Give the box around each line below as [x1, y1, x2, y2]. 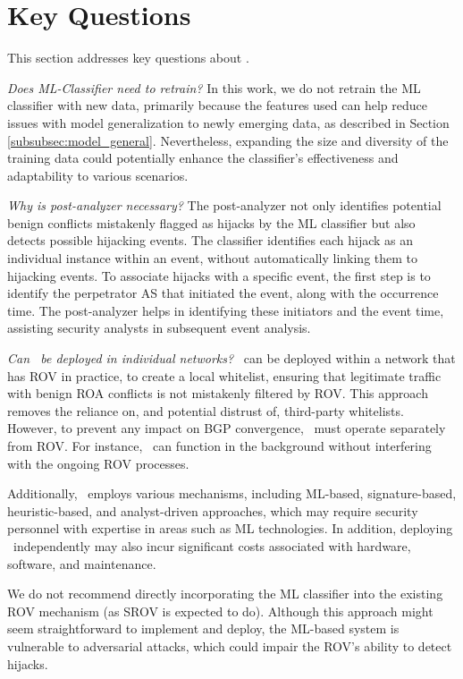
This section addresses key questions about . [7, 48, 249, 67]
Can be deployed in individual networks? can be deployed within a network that [7, 349, 456, 368]
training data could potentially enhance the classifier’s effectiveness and [7, 149, 399, 167]
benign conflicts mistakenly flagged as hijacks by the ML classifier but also [7, 213, 416, 232]
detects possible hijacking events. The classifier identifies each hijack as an [7, 231, 414, 250]
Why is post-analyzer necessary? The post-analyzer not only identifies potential [7, 196, 442, 215]
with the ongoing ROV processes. [7, 454, 189, 472]
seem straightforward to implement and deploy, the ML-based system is [7, 619, 400, 638]
